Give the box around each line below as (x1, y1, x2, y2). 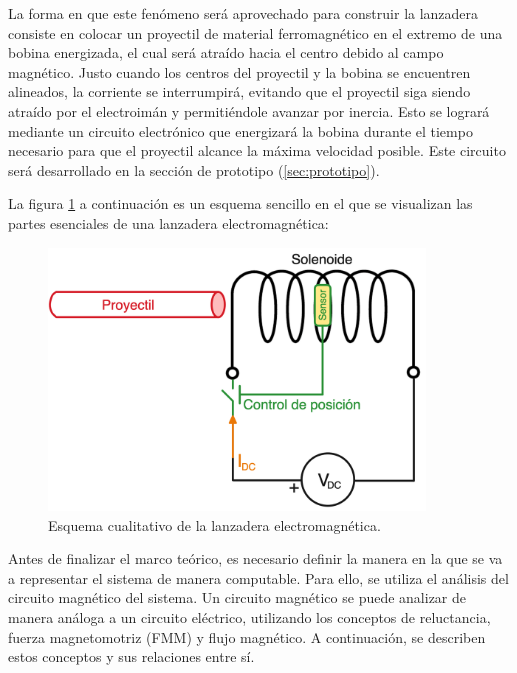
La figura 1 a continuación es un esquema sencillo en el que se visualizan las (8, 193, 473, 214)
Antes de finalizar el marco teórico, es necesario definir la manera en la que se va (8, 548, 503, 569)
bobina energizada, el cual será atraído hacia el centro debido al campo (8, 42, 444, 63)
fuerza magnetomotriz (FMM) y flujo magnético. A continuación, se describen (8, 626, 486, 647)
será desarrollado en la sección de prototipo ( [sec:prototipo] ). (8, 159, 380, 180)
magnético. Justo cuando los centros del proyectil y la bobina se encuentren (8, 61, 471, 82)
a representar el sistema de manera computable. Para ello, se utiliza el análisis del (8, 567, 509, 588)
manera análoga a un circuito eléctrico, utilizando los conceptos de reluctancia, (8, 607, 491, 628)
